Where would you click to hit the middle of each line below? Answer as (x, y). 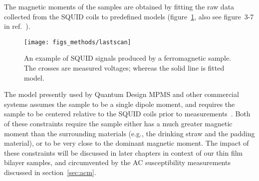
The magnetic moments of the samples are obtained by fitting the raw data (119, 6)
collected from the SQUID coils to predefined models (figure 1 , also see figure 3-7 (129, 16)
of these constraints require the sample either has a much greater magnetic (118, 123)
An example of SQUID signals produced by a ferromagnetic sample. (128, 58)
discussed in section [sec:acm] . (50, 172)
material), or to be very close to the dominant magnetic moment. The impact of (127, 143)
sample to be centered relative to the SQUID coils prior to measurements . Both (127, 114)
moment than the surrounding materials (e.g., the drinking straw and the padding (129, 133)
